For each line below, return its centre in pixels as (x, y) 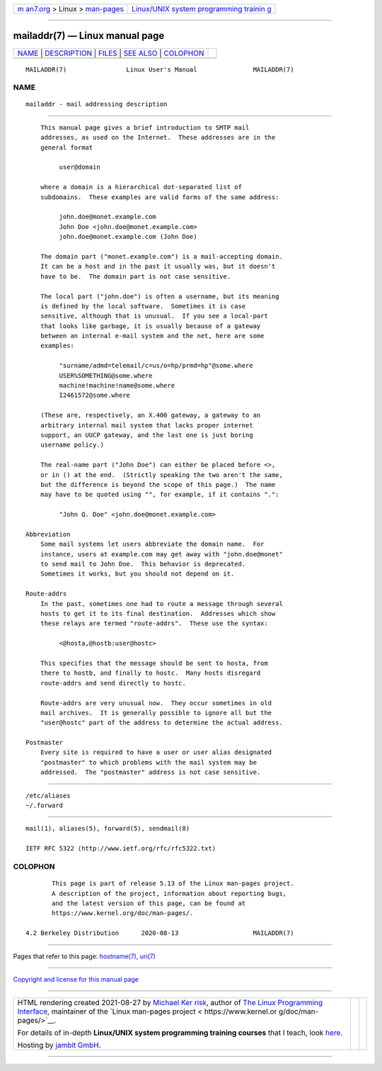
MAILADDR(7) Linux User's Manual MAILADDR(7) (160, 69)
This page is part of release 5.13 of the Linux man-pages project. (173, 884)
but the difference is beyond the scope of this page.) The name (158, 484)
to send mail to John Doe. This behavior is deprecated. (143, 564)
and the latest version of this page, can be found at (149, 903)
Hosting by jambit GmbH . (59, 1045)
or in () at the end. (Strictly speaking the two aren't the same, (161, 475)
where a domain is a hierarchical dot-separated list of (141, 187)
